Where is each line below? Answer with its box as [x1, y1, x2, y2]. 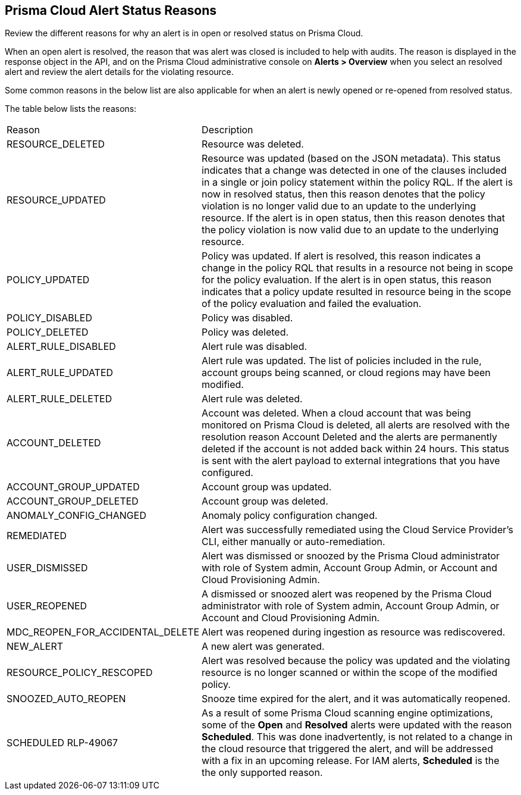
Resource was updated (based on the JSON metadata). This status [202, 152, 501, 165]
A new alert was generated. [202, 640, 325, 653]
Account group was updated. [202, 481, 332, 493]
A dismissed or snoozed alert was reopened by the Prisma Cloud [202, 588, 492, 600]
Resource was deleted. [202, 138, 304, 151]
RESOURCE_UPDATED [7, 194, 106, 206]
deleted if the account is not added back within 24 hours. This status [202, 443, 510, 455]
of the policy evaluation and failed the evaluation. [202, 298, 422, 310]
